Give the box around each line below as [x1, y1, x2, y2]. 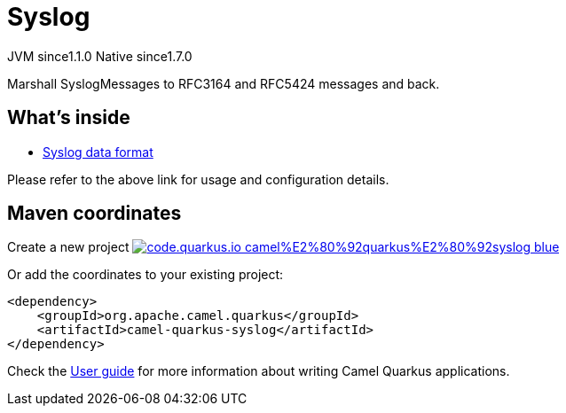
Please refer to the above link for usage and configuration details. [7, 171, 389, 187]
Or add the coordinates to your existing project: [7, 267, 284, 283]
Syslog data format [43, 144, 153, 160]
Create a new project [7, 239, 130, 255]
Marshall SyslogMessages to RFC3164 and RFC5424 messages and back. [7, 75, 440, 91]
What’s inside [7, 106, 130, 129]
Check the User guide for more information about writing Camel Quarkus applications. [7, 363, 510, 379]
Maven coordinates [7, 202, 182, 225]
